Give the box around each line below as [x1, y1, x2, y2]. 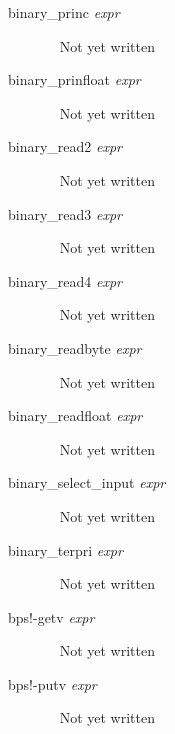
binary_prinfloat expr [8, 69, 141, 90]
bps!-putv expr [8, 673, 97, 694]
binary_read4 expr [8, 270, 122, 291]
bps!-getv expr [8, 606, 95, 627]
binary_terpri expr [8, 539, 123, 560]
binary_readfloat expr [8, 405, 143, 426]
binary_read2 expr [8, 136, 122, 157]
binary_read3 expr [8, 203, 122, 224]
